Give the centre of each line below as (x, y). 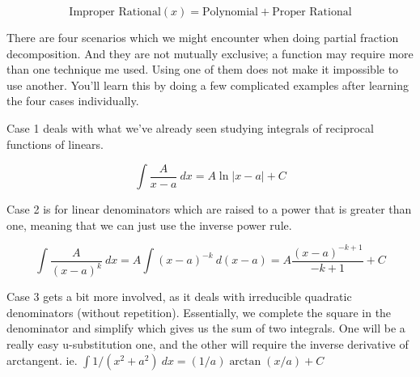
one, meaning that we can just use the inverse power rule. (149, 225)
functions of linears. (55, 144)
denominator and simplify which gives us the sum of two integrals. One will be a (206, 328)
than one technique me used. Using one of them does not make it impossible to (203, 69)
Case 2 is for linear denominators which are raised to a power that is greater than (209, 209)
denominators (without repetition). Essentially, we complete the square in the (199, 312)
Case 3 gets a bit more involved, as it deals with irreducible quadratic (179, 297)
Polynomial (230, 12)
